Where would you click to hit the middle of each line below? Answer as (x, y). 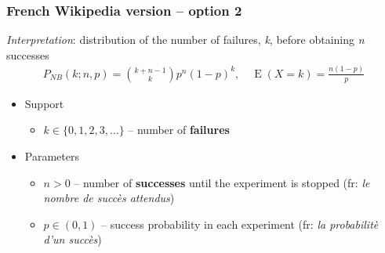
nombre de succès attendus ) (109, 198)
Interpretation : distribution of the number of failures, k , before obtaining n (185, 40)
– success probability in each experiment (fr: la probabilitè (240, 224)
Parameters (52, 155)
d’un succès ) (73, 239)
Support (44, 103)
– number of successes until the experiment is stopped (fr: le (222, 182)
